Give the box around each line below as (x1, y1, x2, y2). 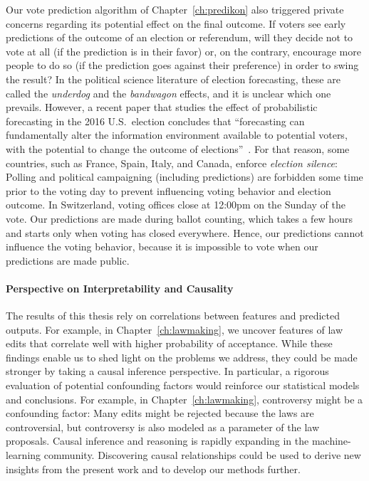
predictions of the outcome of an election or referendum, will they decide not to (6, 30, 353, 45)
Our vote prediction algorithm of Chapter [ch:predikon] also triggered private (6, 2, 344, 16)
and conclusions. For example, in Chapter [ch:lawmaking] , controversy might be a (6, 391, 363, 406)
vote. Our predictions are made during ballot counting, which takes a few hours (6, 211, 353, 226)
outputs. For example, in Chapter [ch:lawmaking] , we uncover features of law (6, 322, 343, 337)
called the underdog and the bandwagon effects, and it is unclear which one (6, 85, 331, 100)
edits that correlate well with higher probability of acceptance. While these (6, 336, 333, 351)
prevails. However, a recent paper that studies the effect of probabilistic (6, 100, 318, 115)
